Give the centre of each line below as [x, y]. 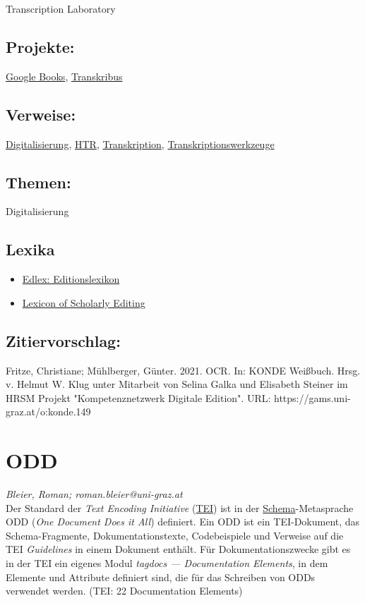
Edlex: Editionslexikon [71, 279]
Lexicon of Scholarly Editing [84, 302]
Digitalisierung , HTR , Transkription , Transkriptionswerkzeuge [140, 144]
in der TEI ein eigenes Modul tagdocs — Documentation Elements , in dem [167, 563]
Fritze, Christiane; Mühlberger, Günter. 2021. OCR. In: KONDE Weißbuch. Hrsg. [183, 370]
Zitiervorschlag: [63, 340]
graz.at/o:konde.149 [48, 412]
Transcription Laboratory [61, 8]
